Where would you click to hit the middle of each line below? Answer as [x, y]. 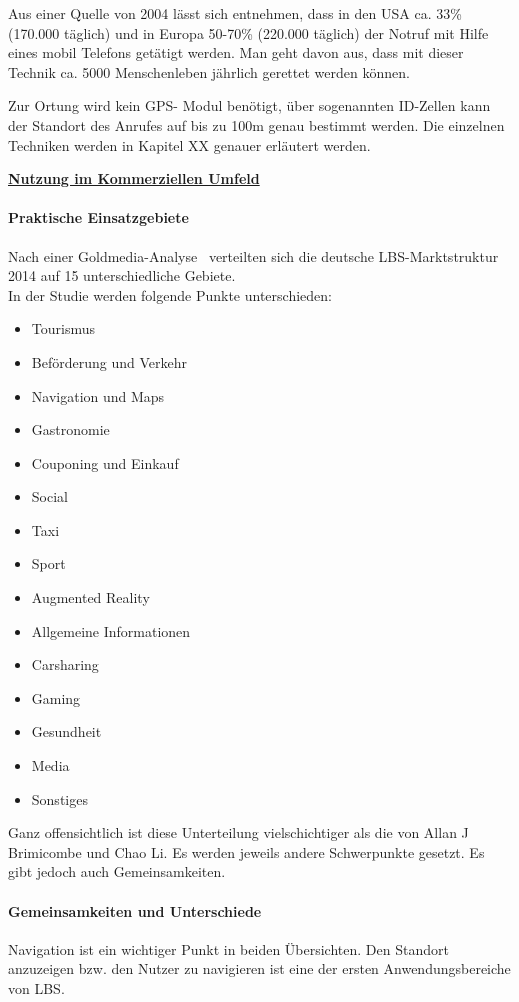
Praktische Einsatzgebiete [98, 217]
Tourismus [63, 328]
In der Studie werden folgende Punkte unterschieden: [170, 294]
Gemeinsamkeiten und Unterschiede [135, 910]
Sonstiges [59, 798]
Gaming [56, 697]
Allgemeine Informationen [111, 630]
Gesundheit [66, 731]
